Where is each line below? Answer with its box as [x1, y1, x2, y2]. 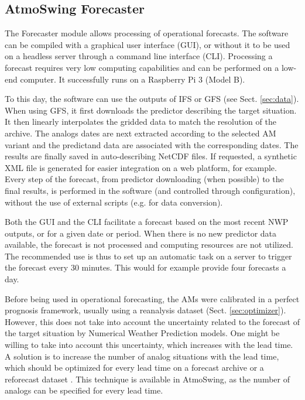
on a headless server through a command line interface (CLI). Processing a [5, 50, 273, 62]
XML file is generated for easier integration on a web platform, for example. [5, 161, 277, 173]
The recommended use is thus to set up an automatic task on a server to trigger [5, 249, 292, 262]
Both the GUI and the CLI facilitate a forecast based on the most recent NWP [5, 216, 289, 228]
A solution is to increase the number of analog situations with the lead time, [5, 350, 279, 362]
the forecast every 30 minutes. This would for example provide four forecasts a [5, 261, 286, 273]
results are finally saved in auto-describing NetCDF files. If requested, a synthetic [5, 150, 297, 162]
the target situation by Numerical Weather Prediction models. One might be [5, 327, 280, 339]
